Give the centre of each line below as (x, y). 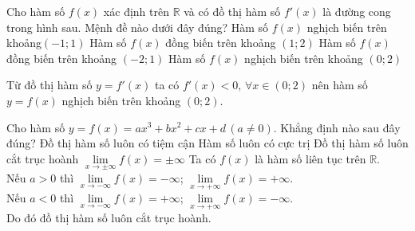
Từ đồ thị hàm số (49, 85)
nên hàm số (340, 85)
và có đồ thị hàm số (232, 11)
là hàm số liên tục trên (310, 158)
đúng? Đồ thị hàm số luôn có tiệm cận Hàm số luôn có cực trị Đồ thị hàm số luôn (207, 143)
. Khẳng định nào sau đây (337, 127)
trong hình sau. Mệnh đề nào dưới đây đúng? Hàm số (138, 27)
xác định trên (136, 11)
